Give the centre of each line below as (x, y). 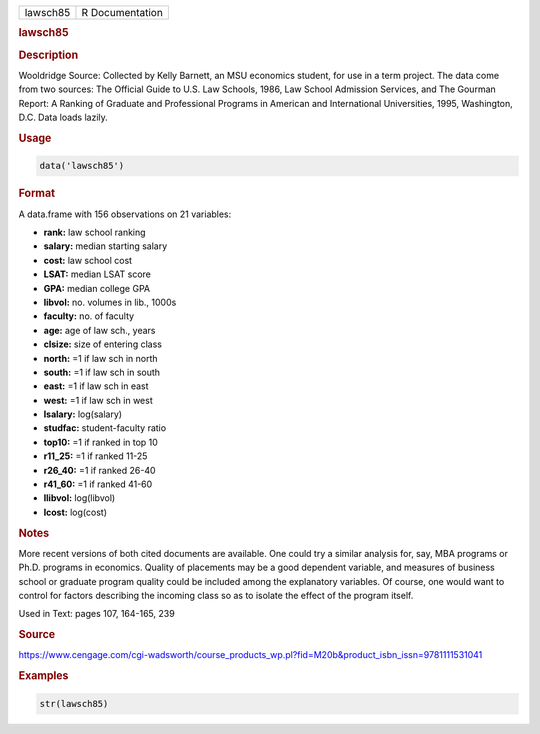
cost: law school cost (88, 260)
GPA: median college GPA (96, 288)
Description (48, 55)
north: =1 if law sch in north (101, 358)
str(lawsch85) (74, 703)
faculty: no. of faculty (89, 316)
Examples (43, 676)
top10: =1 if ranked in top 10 (101, 442)
